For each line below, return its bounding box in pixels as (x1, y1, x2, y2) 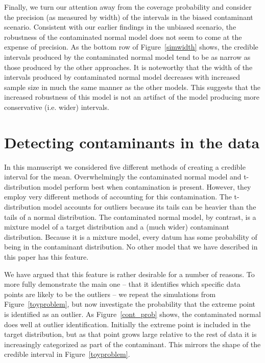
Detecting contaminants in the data (4, 131, 260, 152)
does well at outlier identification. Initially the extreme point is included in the (4, 319, 251, 329)
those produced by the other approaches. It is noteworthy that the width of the (4, 61, 253, 72)
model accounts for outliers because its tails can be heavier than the (43, 201, 256, 212)
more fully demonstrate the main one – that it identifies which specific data (4, 279, 240, 289)
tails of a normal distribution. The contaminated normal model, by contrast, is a (4, 211, 256, 222)
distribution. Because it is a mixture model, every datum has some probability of (4, 231, 257, 242)
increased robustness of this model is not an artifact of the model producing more (4, 92, 259, 102)
